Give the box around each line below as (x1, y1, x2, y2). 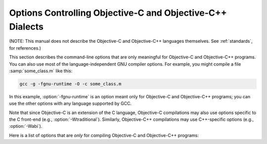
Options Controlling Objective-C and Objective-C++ (9, 7, 227, 18)
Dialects (9, 21, 44, 32)
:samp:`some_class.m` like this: (9, 68, 73, 74)
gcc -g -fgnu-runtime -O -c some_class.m (19, 81, 122, 86)
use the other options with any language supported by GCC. (9, 101, 132, 107)
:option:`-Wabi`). (9, 123, 43, 129)
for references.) (9, 45, 42, 51)
